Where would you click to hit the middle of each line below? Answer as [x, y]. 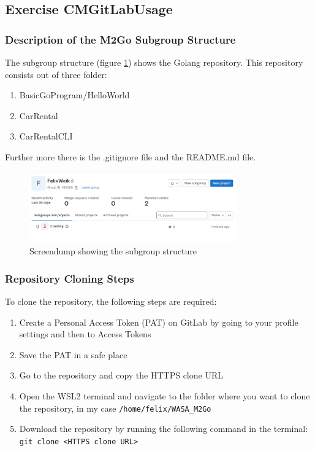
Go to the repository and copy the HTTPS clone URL [121, 375]
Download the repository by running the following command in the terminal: [164, 429]
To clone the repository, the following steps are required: [111, 301]
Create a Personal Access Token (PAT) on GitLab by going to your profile [159, 322]
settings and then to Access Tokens [85, 334]
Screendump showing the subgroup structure [113, 251]
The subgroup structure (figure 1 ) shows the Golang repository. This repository [154, 62]
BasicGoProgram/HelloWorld [74, 95]
